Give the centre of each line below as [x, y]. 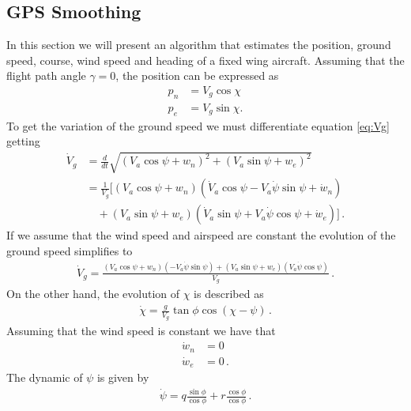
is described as [229, 294]
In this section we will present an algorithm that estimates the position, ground [199, 45]
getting [23, 141]
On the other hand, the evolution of [93, 294]
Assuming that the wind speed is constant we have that [141, 331]
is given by [123, 377]
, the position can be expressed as [197, 75]
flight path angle [46, 75]
